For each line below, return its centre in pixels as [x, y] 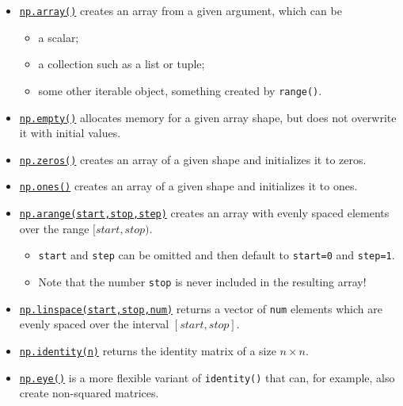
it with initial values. [70, 133]
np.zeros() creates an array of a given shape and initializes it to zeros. [193, 159]
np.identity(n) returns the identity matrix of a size [148, 350]
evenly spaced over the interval [94, 324]
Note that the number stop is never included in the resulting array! [202, 281]
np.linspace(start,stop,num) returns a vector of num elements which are [201, 308]
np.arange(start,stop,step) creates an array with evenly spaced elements [204, 213]
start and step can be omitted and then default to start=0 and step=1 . [217, 255]
